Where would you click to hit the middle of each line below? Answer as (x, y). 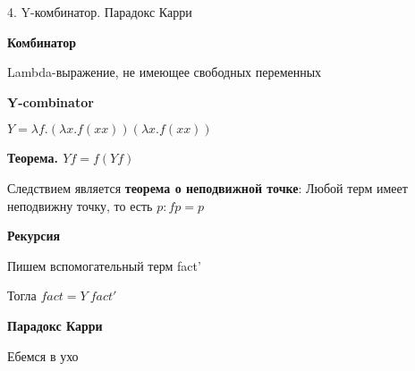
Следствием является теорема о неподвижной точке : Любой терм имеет (207, 187)
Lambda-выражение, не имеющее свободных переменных (165, 72)
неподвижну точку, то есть (80, 205)
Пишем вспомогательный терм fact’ (104, 265)
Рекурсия (34, 236)
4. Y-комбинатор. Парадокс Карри (100, 12)
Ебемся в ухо (43, 355)
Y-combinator (51, 101)
